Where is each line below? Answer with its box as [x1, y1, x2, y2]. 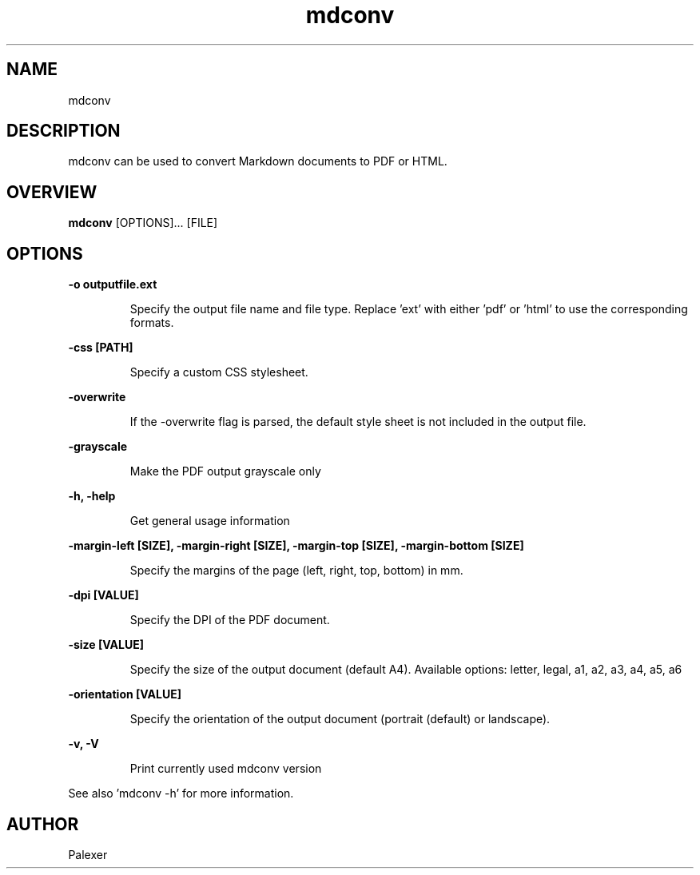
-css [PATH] [68, 340, 133, 355]
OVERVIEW [6, 181, 97, 202]
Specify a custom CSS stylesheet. [129, 365, 308, 380]
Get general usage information [129, 514, 290, 528]
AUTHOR [6, 813, 79, 834]
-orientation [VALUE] [68, 687, 182, 702]
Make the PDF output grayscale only [129, 464, 321, 479]
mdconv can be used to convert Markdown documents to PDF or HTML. [68, 154, 447, 169]
